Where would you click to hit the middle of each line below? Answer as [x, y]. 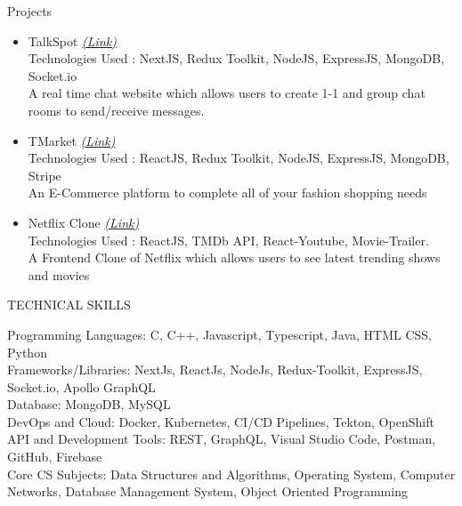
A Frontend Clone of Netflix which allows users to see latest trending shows [234, 257]
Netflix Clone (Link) [84, 222]
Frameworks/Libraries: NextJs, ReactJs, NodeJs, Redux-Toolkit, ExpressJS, [215, 369]
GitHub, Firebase [55, 457]
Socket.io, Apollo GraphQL [81, 386]
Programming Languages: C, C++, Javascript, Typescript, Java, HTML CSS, [219, 334]
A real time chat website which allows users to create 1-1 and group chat [227, 93]
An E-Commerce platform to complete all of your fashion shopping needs [227, 193]
